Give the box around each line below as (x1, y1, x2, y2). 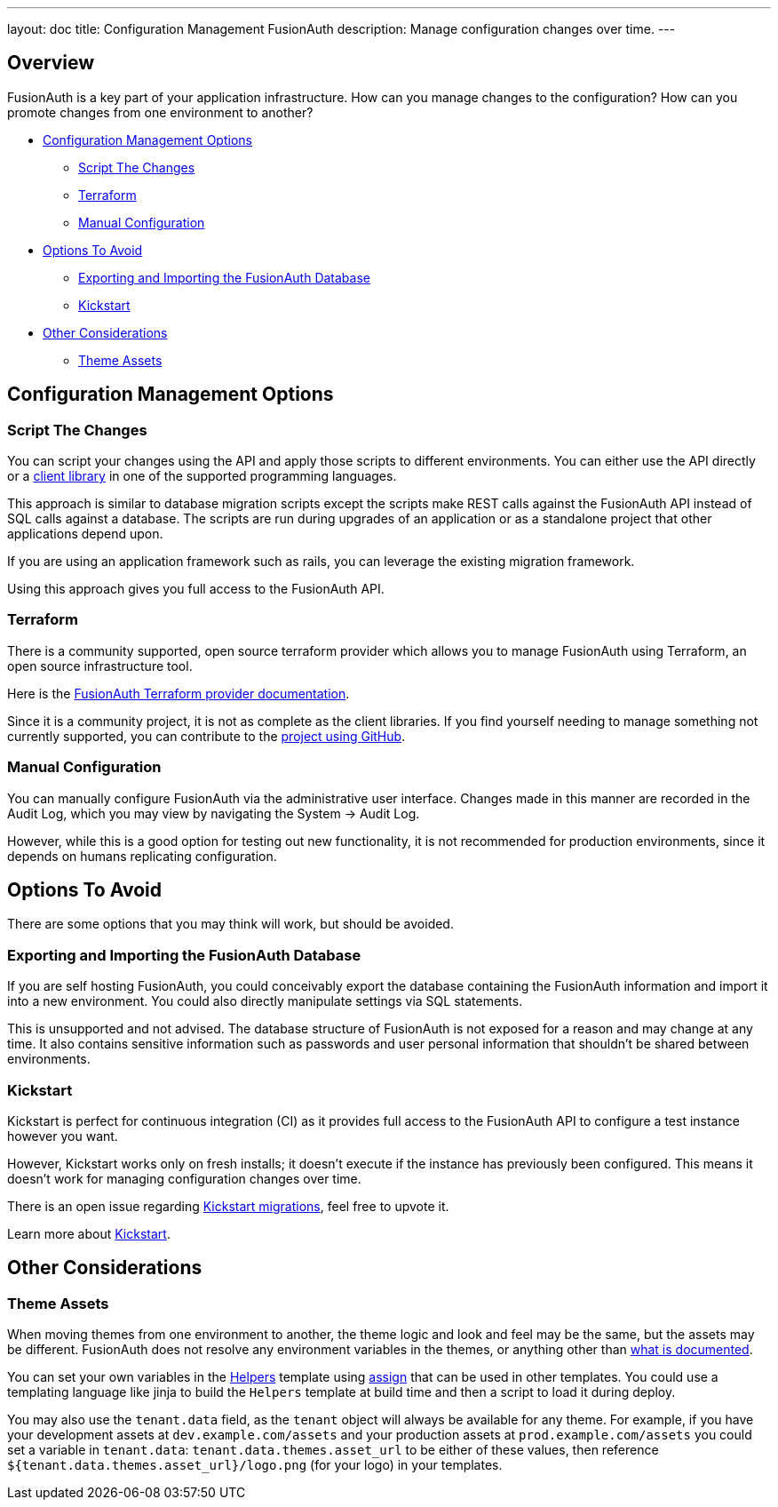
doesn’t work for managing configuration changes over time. (7, 1170, 361, 1186)
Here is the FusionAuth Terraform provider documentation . (7, 685, 350, 701)
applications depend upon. (7, 526, 163, 542)
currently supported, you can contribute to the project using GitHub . (7, 728, 406, 744)
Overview (7, 52, 95, 75)
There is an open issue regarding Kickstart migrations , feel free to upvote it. (7, 1198, 449, 1214)
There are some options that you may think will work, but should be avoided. (7, 916, 454, 932)
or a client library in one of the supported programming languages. (7, 468, 397, 484)
